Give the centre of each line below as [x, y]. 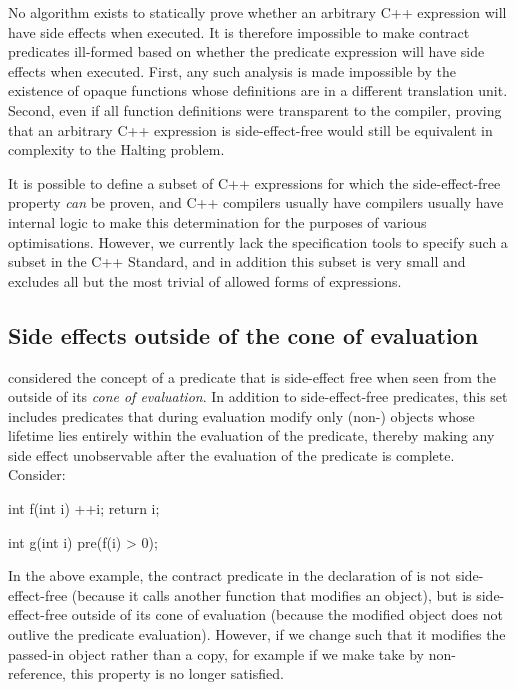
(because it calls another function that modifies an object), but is [271, 594]
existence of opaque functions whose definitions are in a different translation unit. [258, 90]
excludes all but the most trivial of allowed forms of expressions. [205, 280]
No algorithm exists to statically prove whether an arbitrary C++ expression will [257, 12]
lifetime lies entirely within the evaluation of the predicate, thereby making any [251, 435]
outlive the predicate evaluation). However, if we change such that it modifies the [257, 634]
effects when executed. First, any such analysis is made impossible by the [232, 70]
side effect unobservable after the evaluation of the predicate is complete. [231, 454]
